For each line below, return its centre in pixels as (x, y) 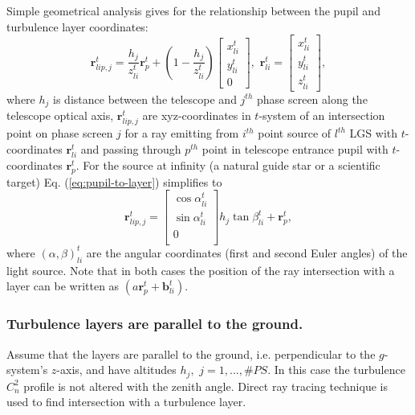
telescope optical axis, (60, 115)
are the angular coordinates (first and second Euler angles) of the (247, 252)
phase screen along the (312, 99)
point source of (295, 133)
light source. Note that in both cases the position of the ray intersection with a (201, 270)
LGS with (374, 133)
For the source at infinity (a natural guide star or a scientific (232, 164)
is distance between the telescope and (145, 99)
